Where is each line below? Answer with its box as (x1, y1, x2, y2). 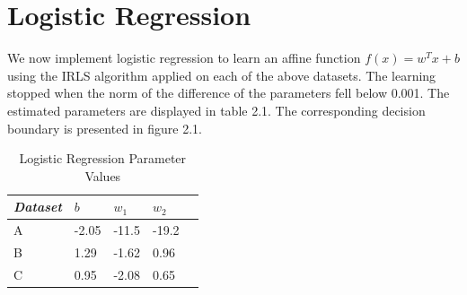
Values (84, 166, 121, 185)
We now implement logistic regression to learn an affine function (7, 48, 361, 67)
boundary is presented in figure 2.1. (7, 118, 202, 137)
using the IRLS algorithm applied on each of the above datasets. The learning (7, 65, 436, 84)
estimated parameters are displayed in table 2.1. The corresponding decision (7, 100, 426, 119)
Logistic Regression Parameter (19, 149, 187, 168)
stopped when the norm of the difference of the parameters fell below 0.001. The (7, 83, 450, 102)
